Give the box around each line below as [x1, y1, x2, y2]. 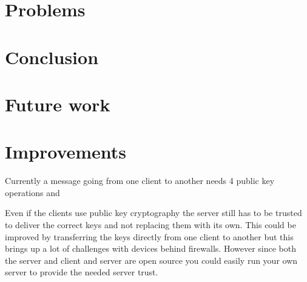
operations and [5, 186, 60, 198]
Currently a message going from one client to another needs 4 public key [5, 174, 275, 187]
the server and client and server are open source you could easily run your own [5, 254, 298, 266]
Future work [5, 91, 110, 116]
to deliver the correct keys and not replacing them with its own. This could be [5, 218, 296, 231]
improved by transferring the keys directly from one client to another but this [5, 230, 294, 243]
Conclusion [5, 44, 99, 69]
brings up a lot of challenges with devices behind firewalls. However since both [5, 242, 296, 255]
